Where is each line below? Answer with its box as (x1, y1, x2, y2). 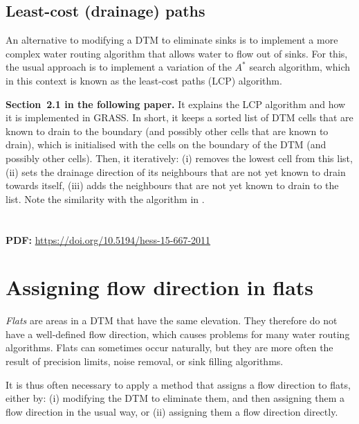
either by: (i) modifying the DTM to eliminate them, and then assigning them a (6, 391, 345, 405)
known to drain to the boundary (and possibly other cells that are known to (6, 123, 329, 138)
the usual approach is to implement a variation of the (6, 60, 232, 74)
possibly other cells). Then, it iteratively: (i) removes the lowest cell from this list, (6, 150, 353, 165)
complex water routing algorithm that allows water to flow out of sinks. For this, (6, 46, 348, 60)
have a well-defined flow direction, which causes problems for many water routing (6, 326, 350, 341)
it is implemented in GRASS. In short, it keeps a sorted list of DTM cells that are (6, 110, 353, 125)
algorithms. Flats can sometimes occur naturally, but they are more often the (6, 340, 333, 355)
